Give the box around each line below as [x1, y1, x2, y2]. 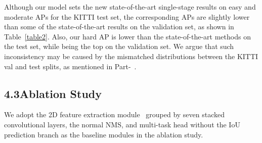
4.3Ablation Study [4, 85, 102, 101]
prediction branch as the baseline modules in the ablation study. [4, 129, 203, 139]
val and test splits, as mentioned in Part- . [4, 61, 137, 71]
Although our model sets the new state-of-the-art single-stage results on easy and [4, 2, 256, 12]
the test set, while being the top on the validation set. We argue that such [4, 41, 234, 52]
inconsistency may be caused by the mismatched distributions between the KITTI [4, 51, 258, 61]
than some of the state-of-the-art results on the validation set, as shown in [4, 21, 234, 32]
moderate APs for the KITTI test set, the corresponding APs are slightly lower [4, 11, 250, 22]
